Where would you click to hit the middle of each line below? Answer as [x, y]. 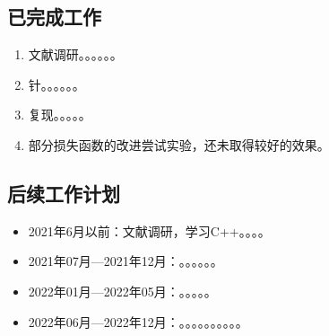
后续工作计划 [64, 193]
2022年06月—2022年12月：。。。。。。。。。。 [138, 321]
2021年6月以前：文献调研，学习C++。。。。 [149, 230]
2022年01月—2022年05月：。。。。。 [122, 291]
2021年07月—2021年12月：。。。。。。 [126, 261]
